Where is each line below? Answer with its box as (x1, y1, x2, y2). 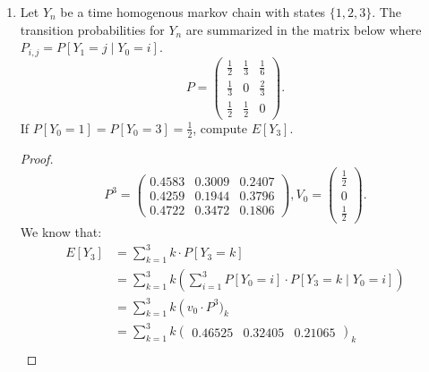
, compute (193, 118, 247, 137)
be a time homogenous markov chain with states (60, 3, 326, 21)
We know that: (20, 223, 102, 241)
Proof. (20, 148, 54, 167)
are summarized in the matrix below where (185, 20, 422, 38)
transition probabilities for (20, 20, 165, 38)
